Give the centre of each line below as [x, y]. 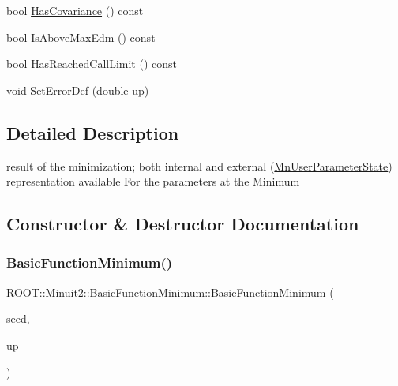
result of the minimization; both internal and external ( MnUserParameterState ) [199, 165]
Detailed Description [93, 132]
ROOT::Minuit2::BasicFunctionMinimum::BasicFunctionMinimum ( [170, 292]
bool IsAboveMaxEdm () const [81, 37]
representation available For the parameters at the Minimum [153, 181]
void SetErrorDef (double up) [78, 90]
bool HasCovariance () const [75, 10]
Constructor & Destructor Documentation [183, 224]
